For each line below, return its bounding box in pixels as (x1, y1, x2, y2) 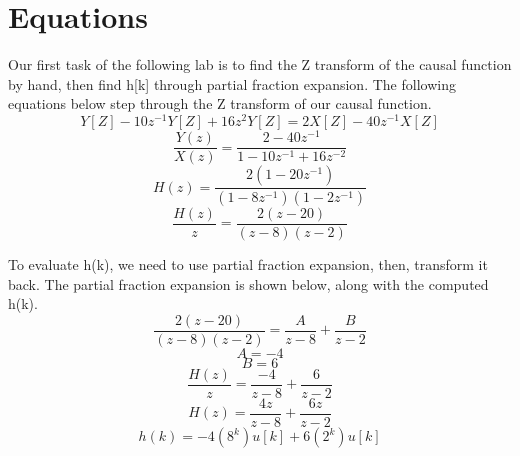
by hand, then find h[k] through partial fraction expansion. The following (8, 73, 456, 94)
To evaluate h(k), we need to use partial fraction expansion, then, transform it (8, 254, 488, 275)
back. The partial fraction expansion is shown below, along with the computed (8, 273, 489, 294)
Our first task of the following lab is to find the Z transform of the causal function (8, 54, 512, 75)
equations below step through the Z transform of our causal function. (8, 93, 432, 114)
